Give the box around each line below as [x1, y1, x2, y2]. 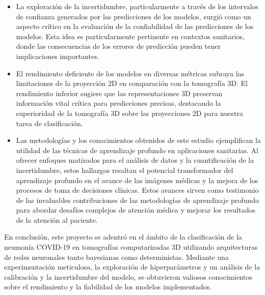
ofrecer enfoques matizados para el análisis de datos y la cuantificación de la [16, 155, 254, 165]
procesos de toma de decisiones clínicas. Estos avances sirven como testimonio [16, 185, 259, 195]
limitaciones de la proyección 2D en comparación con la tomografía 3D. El [16, 78, 248, 88]
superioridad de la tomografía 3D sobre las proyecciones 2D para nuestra [16, 107, 243, 118]
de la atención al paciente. [16, 214, 98, 225]
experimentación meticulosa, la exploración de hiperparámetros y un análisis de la [4, 261, 260, 272]
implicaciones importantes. [16, 50, 99, 61]
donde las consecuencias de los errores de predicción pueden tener [16, 41, 221, 51]
